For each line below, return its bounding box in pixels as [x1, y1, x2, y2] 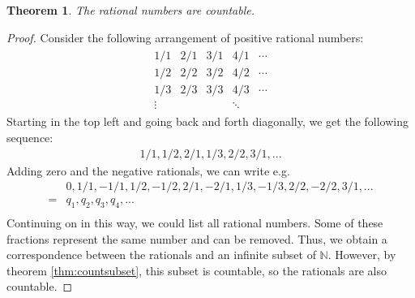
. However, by [327, 246, 396, 263]
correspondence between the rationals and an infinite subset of [6, 246, 316, 263]
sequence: [6, 128, 53, 145]
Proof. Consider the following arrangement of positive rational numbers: [6, 28, 364, 45]
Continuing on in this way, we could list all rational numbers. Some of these [6, 214, 383, 231]
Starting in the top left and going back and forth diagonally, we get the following [6, 113, 409, 130]
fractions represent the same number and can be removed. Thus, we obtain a [6, 230, 387, 247]
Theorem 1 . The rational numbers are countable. [6, 2, 255, 18]
